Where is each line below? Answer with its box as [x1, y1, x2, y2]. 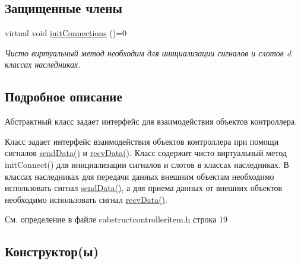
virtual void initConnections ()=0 [5, 27, 127, 39]
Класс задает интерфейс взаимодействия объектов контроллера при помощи [5, 135, 279, 147]
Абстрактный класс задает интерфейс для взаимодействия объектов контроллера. [5, 115, 297, 128]
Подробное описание [5, 87, 122, 106]
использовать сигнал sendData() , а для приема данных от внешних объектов [5, 182, 283, 194]
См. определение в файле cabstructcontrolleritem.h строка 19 [5, 213, 228, 225]
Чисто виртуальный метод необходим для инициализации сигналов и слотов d [5, 46, 292, 59]
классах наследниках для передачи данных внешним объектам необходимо [5, 170, 274, 182]
